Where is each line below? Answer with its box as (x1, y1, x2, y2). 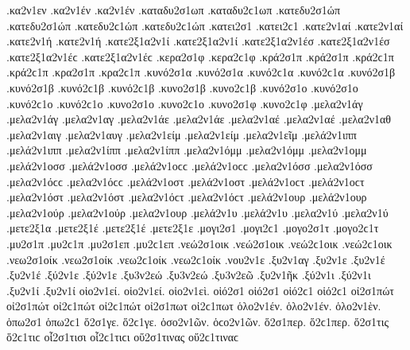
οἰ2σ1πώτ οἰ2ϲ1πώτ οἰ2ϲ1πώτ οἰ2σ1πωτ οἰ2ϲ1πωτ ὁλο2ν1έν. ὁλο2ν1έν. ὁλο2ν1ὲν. (6, 297, 381, 314)
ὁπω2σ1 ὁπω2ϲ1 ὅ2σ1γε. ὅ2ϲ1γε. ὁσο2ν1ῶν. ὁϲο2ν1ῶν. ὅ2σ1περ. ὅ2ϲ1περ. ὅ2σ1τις (6, 313, 389, 329)
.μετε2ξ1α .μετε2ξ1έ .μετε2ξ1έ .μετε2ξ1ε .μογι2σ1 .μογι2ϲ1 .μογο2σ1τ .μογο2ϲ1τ (6, 220, 379, 236)
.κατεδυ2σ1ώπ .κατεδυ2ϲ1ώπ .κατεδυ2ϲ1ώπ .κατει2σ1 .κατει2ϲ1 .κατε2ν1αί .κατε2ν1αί (6, 17, 404, 33)
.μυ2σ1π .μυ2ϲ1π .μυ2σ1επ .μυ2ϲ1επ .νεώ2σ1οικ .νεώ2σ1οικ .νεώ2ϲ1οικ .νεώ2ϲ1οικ (6, 235, 393, 251)
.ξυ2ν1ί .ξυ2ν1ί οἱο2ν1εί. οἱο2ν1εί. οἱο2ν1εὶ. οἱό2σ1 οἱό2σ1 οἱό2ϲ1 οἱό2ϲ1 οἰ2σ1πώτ (6, 282, 394, 298)
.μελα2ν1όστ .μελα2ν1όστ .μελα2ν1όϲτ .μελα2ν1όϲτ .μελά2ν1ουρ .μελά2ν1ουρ (6, 189, 367, 205)
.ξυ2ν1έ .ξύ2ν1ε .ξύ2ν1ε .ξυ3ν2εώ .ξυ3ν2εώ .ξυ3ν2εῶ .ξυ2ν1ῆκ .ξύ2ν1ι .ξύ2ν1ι (6, 266, 371, 283)
